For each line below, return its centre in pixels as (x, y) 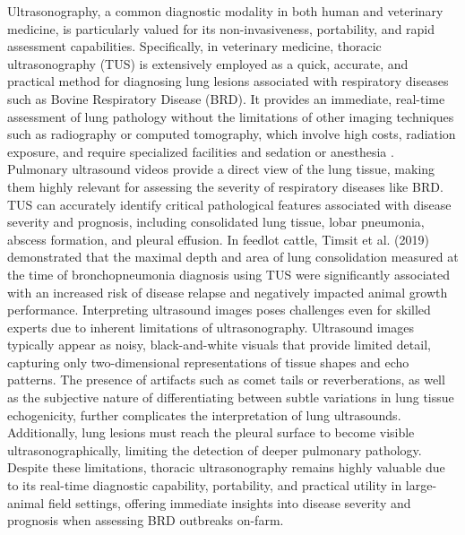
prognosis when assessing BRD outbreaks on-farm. (146, 520)
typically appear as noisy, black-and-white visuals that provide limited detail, (219, 345)
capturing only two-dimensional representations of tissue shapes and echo (208, 362)
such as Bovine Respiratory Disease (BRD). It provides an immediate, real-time (226, 98)
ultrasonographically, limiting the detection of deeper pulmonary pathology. (215, 449)
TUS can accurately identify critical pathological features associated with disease (229, 204)
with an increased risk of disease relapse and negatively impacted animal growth (228, 292)
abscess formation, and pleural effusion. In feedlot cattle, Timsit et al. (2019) (219, 239)
